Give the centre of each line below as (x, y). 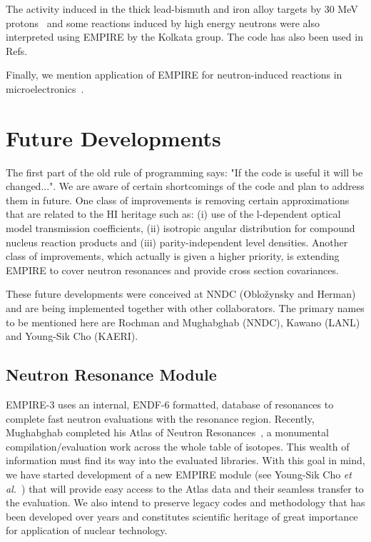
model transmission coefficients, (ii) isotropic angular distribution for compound (181, 228)
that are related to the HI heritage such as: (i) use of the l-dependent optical (173, 214)
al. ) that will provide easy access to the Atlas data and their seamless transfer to (185, 488)
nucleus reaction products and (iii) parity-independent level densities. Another (177, 242)
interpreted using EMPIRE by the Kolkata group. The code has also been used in (184, 37)
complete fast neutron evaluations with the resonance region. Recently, (160, 418)
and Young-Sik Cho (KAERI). (72, 336)
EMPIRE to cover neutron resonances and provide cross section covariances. (172, 270)
